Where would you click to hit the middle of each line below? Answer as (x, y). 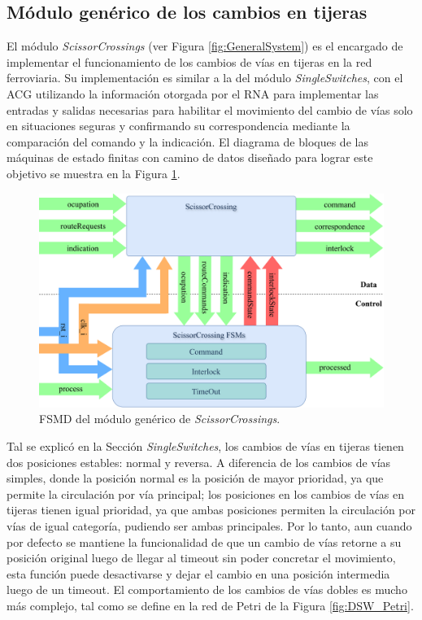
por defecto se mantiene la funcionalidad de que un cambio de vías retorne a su (204, 541)
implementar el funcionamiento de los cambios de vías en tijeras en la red (189, 61)
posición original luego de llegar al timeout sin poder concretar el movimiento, (201, 558)
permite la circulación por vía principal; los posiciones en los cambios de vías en (206, 493)
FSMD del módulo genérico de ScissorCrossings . (160, 419)
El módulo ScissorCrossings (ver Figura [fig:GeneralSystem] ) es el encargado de (205, 46)
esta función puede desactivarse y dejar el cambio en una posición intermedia (198, 573)
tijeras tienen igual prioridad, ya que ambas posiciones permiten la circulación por (211, 510)
